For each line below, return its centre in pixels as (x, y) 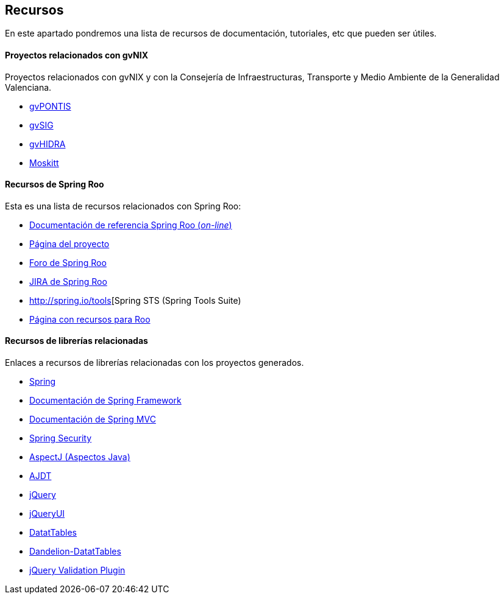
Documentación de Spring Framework (105, 401)
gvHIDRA (48, 144)
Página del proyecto (69, 243)
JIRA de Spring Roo (68, 281)
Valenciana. (28, 87)
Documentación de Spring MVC (93, 419)
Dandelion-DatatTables (75, 552)
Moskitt (44, 163)
